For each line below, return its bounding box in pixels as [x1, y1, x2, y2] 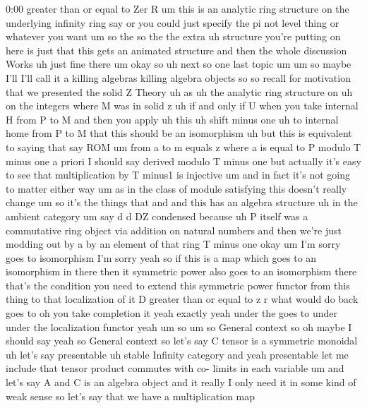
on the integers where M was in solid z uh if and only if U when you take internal [6, 98, 359, 113]
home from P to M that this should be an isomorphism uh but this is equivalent [6, 126, 352, 140]
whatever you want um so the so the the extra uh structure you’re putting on [6, 29, 341, 44]
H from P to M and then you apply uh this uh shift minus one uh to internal [6, 112, 339, 126]
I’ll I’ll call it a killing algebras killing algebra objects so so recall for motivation [6, 70, 351, 85]
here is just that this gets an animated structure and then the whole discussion [6, 42, 347, 57]
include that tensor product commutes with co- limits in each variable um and [6, 361, 344, 376]
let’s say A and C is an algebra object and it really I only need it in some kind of [6, 375, 356, 390]
